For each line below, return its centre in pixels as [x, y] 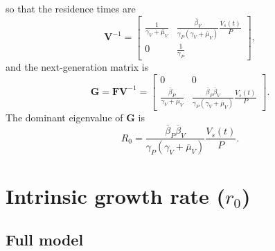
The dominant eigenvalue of [64, 117]
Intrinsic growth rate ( [115, 195]
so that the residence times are [71, 8]
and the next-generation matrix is [77, 67]
